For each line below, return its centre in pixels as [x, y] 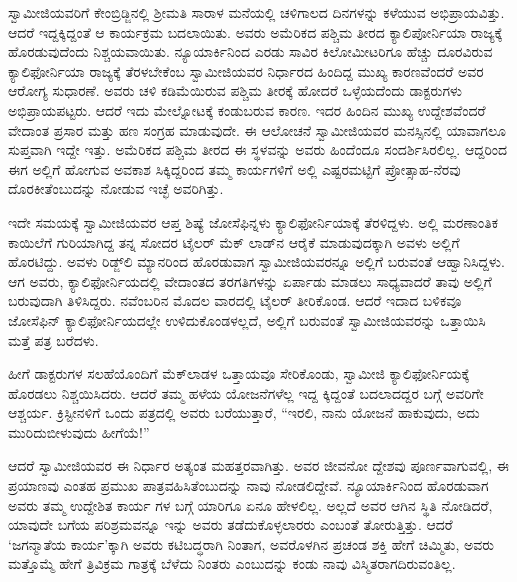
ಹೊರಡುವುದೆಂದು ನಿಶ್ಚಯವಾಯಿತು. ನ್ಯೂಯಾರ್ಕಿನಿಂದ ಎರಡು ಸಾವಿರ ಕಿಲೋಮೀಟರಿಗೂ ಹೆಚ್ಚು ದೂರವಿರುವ [250, 51]
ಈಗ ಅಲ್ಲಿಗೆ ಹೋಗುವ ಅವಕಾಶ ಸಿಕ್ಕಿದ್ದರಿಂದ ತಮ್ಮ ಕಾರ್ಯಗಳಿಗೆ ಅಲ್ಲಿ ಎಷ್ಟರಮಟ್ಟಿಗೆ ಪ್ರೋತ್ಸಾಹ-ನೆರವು [234, 168]
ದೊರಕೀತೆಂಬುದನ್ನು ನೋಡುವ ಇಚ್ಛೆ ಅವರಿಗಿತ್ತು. [116, 188]
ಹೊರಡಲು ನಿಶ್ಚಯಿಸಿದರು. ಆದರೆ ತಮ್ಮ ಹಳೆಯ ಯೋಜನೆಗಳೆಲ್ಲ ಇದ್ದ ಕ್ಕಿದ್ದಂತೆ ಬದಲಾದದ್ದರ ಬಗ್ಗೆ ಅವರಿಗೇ [246, 392]
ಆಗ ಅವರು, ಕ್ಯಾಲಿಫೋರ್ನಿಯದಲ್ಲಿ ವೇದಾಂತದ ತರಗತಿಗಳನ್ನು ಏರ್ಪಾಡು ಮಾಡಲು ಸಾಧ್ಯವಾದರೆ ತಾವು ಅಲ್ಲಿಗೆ [250, 280]
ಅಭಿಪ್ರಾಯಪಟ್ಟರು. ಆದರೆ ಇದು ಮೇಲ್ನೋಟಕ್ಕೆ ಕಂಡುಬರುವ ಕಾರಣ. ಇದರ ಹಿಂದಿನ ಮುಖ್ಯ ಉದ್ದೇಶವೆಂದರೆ [247, 109]
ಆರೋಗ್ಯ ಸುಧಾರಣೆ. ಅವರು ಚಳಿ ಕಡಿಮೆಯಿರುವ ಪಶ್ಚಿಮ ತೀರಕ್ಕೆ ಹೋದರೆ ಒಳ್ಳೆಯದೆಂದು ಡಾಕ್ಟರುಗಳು [235, 90]
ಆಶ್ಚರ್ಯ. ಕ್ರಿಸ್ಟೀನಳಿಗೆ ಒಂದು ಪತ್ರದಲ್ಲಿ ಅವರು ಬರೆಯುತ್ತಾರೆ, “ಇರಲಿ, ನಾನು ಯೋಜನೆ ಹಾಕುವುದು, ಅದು [244, 412]
